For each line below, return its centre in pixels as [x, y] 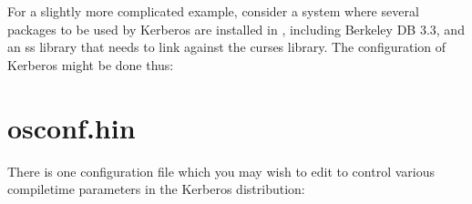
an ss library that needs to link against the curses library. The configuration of [227, 47]
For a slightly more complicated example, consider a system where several [213, 11]
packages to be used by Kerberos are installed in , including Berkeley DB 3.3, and [236, 29]
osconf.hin [72, 127]
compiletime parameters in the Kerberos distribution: [156, 189]
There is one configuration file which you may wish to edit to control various [221, 171]
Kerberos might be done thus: [91, 64]
